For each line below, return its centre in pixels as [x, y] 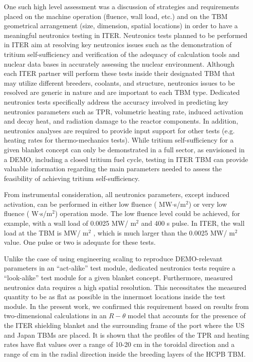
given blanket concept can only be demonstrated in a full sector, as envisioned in [124, 149]
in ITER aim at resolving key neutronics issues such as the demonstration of [118, 45]
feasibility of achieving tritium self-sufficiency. [72, 178]
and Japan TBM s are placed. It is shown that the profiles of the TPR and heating [127, 335]
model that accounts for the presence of [187, 316]
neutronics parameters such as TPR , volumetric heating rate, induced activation [124, 111]
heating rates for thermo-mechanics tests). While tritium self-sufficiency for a [119, 140]
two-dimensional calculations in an [55, 316]
